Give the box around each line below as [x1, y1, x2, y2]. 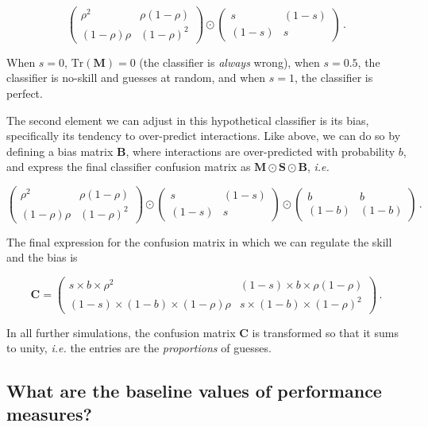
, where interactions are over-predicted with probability [125, 142, 395, 159]
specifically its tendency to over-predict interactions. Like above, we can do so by [6, 127, 401, 144]
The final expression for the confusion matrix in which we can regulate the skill [6, 233, 392, 250]
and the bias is [6, 249, 78, 266]
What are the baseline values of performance [6, 378, 382, 403]
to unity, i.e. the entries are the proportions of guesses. [6, 340, 272, 356]
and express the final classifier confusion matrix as [6, 158, 251, 175]
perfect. [6, 84, 43, 101]
